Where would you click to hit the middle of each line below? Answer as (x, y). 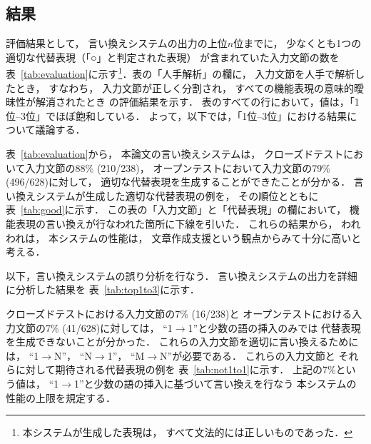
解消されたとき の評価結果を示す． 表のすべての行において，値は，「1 (197, 102)
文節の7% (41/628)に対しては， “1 (94, 327)
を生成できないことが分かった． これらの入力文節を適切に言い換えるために (182, 342)
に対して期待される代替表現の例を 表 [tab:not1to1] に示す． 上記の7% (176, 369)
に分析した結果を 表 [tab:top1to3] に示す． (103, 289)
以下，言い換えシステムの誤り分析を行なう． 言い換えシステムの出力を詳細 (182, 275)
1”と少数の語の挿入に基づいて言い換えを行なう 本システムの (215, 383)
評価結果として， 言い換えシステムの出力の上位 (117, 43)
